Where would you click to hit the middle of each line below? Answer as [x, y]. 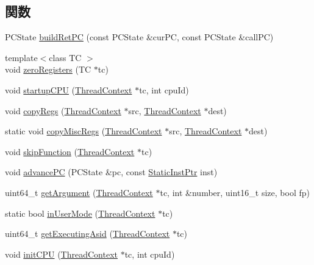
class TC [65, 57]
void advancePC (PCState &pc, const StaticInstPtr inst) [111, 172]
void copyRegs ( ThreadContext [63, 110]
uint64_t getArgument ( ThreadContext [79, 192]
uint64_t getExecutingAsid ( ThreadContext [87, 234]
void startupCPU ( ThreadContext [69, 89]
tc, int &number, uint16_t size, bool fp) [235, 192]
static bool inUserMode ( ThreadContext [80, 213]
